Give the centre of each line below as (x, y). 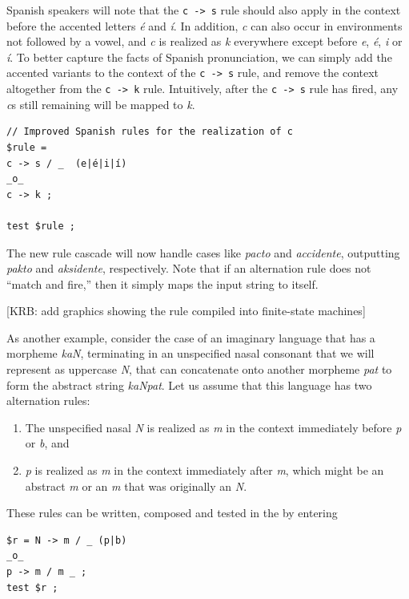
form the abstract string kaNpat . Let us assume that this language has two (189, 384)
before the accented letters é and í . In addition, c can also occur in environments (204, 25)
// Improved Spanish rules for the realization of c (150, 132)
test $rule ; (41, 226)
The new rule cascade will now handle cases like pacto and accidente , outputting (203, 252)
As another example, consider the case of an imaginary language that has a (191, 337)
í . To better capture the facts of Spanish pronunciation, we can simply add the (199, 57)
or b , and (47, 443)
